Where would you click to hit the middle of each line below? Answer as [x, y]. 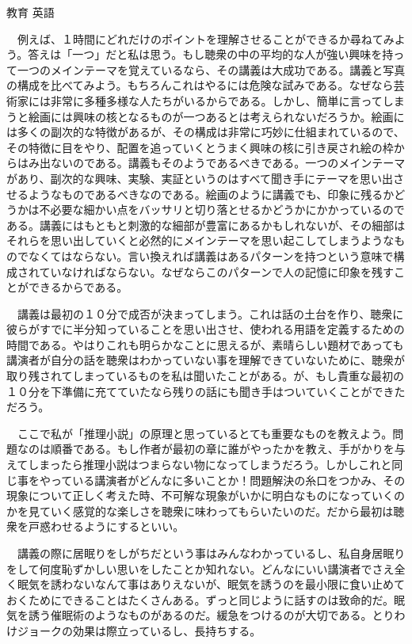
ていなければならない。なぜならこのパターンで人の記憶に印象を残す [216, 271]
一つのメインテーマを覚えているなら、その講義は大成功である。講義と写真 [211, 69]
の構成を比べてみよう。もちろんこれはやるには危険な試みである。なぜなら [200, 85]
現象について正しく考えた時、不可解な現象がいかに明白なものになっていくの [206, 495]
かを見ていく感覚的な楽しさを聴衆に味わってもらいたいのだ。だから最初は [200, 511]
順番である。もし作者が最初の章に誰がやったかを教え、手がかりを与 [228, 449]
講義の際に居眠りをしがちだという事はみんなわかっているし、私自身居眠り [211, 553]
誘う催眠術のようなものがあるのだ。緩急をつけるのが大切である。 [200, 615]
